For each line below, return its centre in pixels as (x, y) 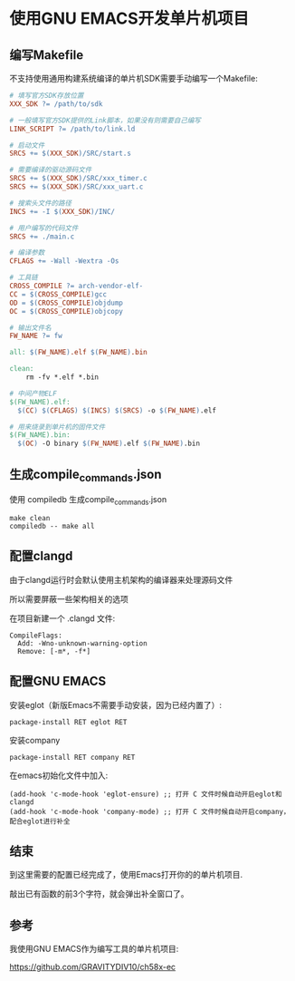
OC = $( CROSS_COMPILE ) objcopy (67, 311)
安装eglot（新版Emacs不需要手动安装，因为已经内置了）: (116, 704)
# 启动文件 (27, 145)
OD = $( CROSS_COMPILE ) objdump (67, 303)
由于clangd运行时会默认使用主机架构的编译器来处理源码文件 (121, 579)
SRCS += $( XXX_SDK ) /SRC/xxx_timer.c (78, 179)
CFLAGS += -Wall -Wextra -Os (64, 261)
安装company (35, 740)
